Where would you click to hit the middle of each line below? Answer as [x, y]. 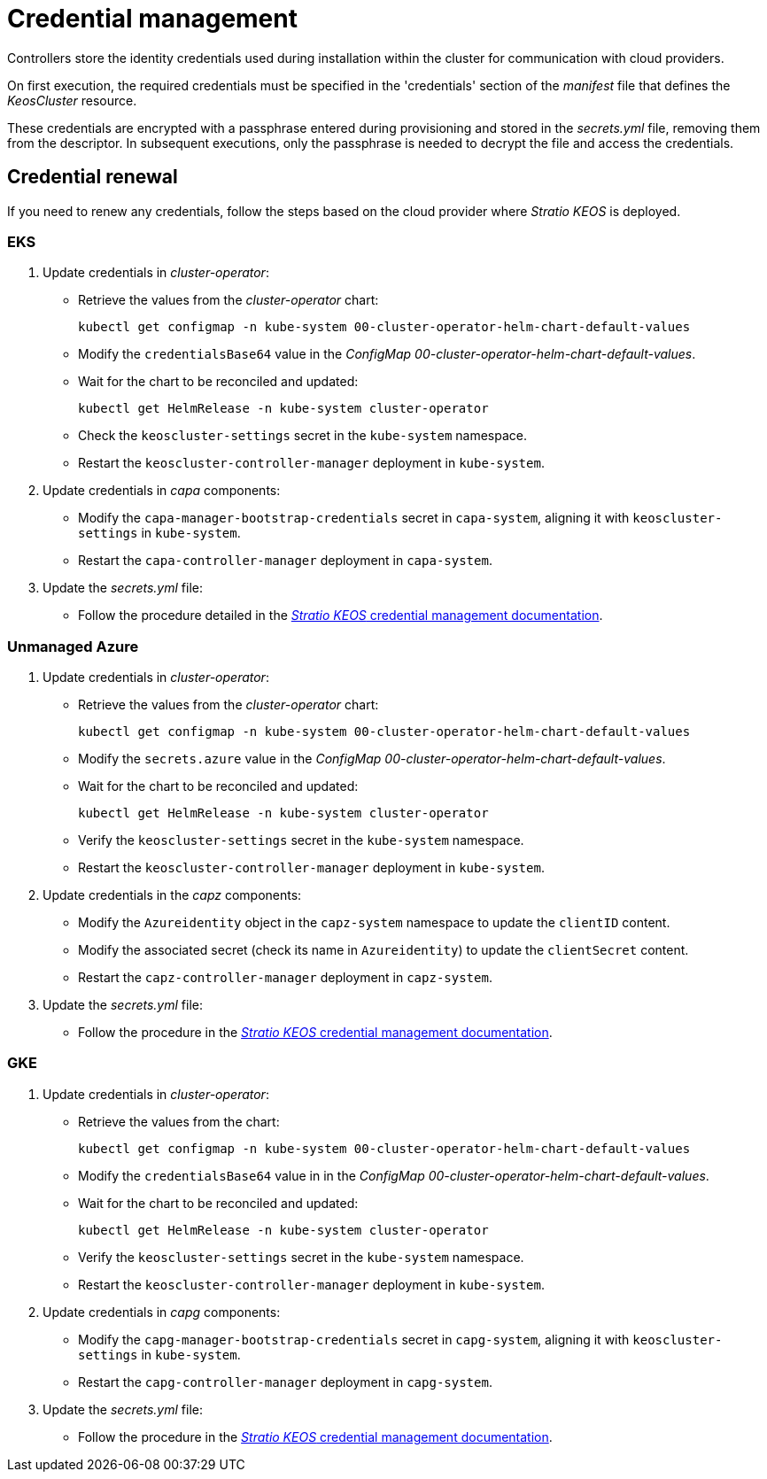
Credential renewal [93, 177]
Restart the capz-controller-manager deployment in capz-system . [285, 978]
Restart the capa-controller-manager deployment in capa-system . [285, 561]
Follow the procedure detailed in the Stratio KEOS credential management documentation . [341, 616]
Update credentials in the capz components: [172, 895]
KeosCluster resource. [72, 100]
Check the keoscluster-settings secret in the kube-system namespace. [302, 436]
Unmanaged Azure [73, 646]
